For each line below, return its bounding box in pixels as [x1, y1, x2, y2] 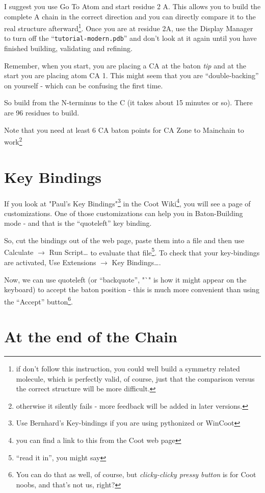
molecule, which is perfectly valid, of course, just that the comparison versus [16, 373, 255, 384]
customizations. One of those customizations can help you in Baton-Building [4, 207, 243, 218]
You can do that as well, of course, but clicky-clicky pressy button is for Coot [16, 469, 256, 480]
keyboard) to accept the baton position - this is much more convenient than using [4, 284, 259, 295]
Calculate [4, 247, 34, 257]
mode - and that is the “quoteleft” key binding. [4, 218, 152, 228]
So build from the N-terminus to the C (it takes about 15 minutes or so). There [4, 97, 253, 108]
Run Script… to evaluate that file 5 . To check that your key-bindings [49, 245, 260, 257]
